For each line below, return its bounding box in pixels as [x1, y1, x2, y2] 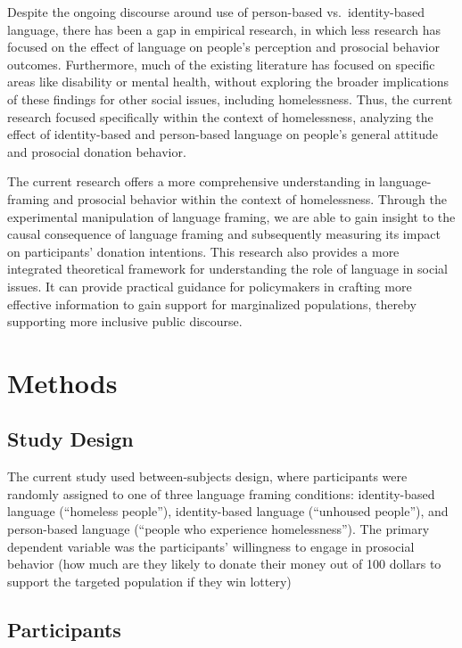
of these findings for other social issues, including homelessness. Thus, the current [7, 89, 453, 108]
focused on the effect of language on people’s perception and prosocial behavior [7, 37, 440, 56]
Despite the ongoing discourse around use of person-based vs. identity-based [7, 3, 425, 21]
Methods [7, 364, 118, 400]
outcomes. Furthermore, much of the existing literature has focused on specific [7, 54, 435, 73]
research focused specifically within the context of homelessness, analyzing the [7, 107, 433, 126]
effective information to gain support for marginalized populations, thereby [7, 294, 417, 313]
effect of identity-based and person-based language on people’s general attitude [7, 125, 438, 144]
